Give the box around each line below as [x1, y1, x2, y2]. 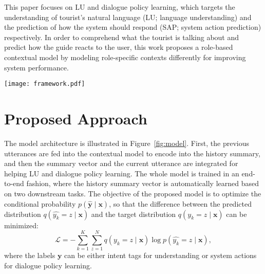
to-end [4, 178, 24, 189]
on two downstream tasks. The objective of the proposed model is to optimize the [4, 188, 261, 198]
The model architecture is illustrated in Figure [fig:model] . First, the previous [4, 137, 249, 148]
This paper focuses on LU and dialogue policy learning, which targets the [4, 2, 235, 12]
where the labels [4, 250, 55, 261]
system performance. [4, 62, 69, 72]
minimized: [4, 220, 39, 230]
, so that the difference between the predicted [109, 198, 252, 209]
